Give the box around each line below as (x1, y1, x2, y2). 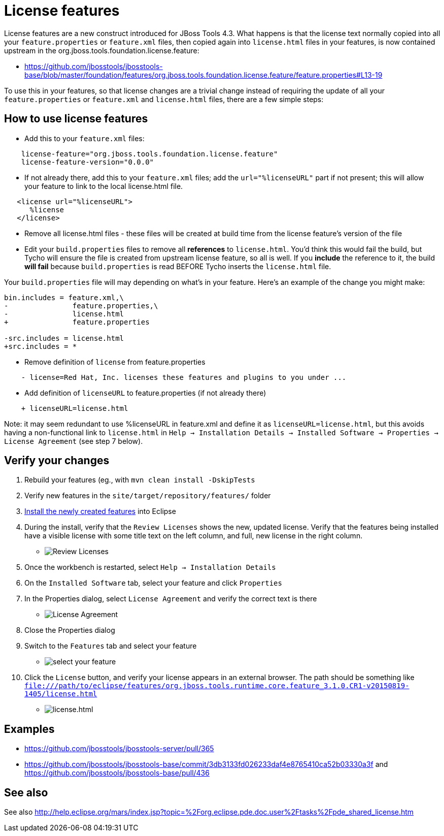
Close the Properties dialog (24, 626, 115, 635)
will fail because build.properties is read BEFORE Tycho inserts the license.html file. (24, 262, 331, 271)
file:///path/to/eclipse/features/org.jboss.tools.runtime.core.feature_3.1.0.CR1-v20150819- (24, 682, 409, 690)
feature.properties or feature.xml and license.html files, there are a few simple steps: (4, 94, 324, 104)
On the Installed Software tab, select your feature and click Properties (24, 578, 282, 588)
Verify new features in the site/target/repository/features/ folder (24, 491, 271, 500)
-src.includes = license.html (4, 334, 124, 342)
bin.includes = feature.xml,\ (4, 293, 124, 302)
